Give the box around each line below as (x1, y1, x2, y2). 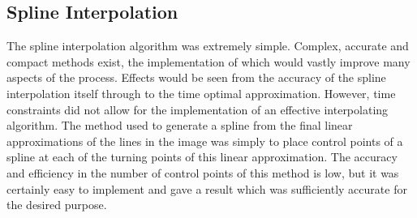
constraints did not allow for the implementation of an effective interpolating (6, 100, 389, 118)
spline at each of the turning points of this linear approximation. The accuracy (6, 148, 398, 165)
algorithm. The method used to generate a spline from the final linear (6, 117, 353, 134)
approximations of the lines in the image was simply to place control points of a (6, 132, 403, 149)
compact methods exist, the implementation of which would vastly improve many (6, 53, 411, 70)
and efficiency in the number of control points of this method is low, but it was (6, 164, 399, 181)
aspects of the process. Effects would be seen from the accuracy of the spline (6, 69, 386, 86)
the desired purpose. (6, 196, 107, 213)
